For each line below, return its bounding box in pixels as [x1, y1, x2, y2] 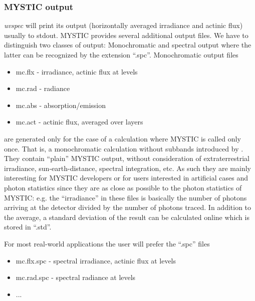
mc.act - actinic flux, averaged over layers [16, 116, 143, 127]
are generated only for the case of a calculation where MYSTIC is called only [4, 133, 241, 143]
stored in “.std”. [4, 221, 52, 232]
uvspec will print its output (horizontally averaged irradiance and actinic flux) [4, 20, 243, 30]
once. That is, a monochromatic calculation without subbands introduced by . [4, 143, 243, 153]
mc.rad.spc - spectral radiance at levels [16, 272, 136, 282]
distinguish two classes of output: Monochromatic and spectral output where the [4, 39, 251, 50]
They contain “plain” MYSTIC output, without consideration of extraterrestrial [4, 153, 250, 163]
